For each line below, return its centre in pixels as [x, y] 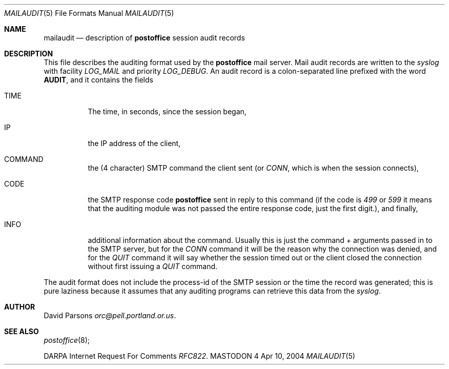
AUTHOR [20, 307]
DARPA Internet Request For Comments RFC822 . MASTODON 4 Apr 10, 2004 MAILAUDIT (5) [199, 356]
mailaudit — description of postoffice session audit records [144, 38]
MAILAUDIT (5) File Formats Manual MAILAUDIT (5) [89, 13]
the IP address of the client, [134, 143]
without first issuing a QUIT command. [153, 266]
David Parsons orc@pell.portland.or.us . [110, 315]
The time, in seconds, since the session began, [167, 111]
